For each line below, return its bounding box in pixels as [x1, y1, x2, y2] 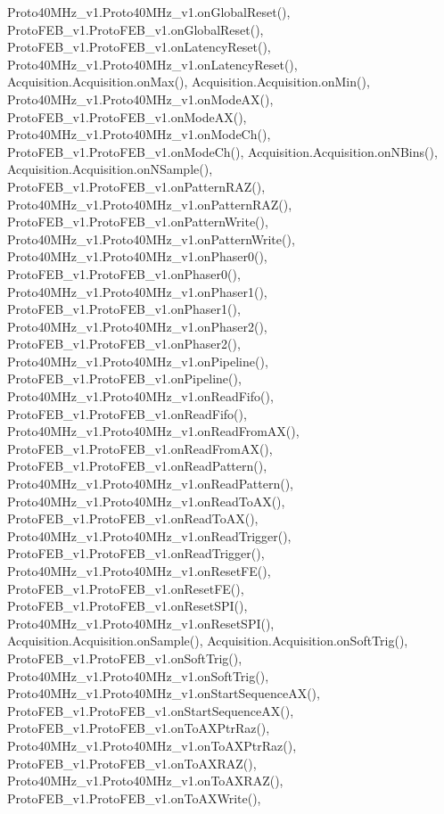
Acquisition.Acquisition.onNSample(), [7, 160, 213, 178]
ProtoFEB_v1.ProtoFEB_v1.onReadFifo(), [7, 404, 247, 423]
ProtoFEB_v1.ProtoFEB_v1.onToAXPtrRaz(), [7, 719, 270, 737]
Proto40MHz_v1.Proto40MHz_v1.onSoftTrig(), [7, 666, 269, 685]
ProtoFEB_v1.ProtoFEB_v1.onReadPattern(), [7, 456, 267, 475]
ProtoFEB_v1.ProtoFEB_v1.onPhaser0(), [7, 264, 241, 283]
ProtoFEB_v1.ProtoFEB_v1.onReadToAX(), [7, 509, 259, 528]
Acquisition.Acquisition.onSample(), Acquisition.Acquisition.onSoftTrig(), [7, 631, 408, 650]
